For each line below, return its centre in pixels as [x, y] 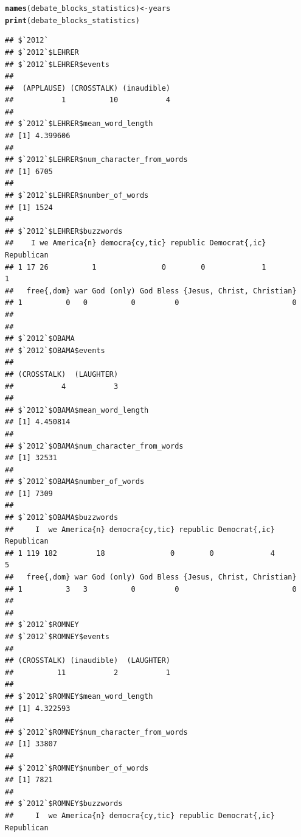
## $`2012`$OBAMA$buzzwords [62, 518]
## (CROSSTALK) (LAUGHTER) [62, 374]
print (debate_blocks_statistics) [72, 20]
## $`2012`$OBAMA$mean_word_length [77, 410]
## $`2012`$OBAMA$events [55, 350]
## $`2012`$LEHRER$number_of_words [77, 196]
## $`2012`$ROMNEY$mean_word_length [79, 696]
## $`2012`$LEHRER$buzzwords [64, 231]
